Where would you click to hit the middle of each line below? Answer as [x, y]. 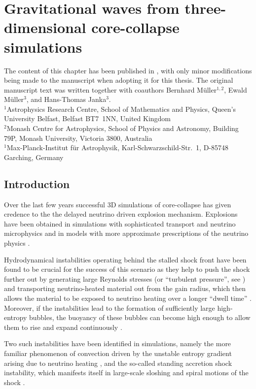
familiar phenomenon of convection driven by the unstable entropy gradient [118, 353]
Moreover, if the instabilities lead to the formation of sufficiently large [110, 308]
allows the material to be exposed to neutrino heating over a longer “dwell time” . [128, 298]
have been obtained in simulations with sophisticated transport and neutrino [120, 223]
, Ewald [236, 89]
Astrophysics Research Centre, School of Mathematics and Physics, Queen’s [121, 109]
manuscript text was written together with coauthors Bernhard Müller [110, 89]
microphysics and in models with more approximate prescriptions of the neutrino [126, 233]
